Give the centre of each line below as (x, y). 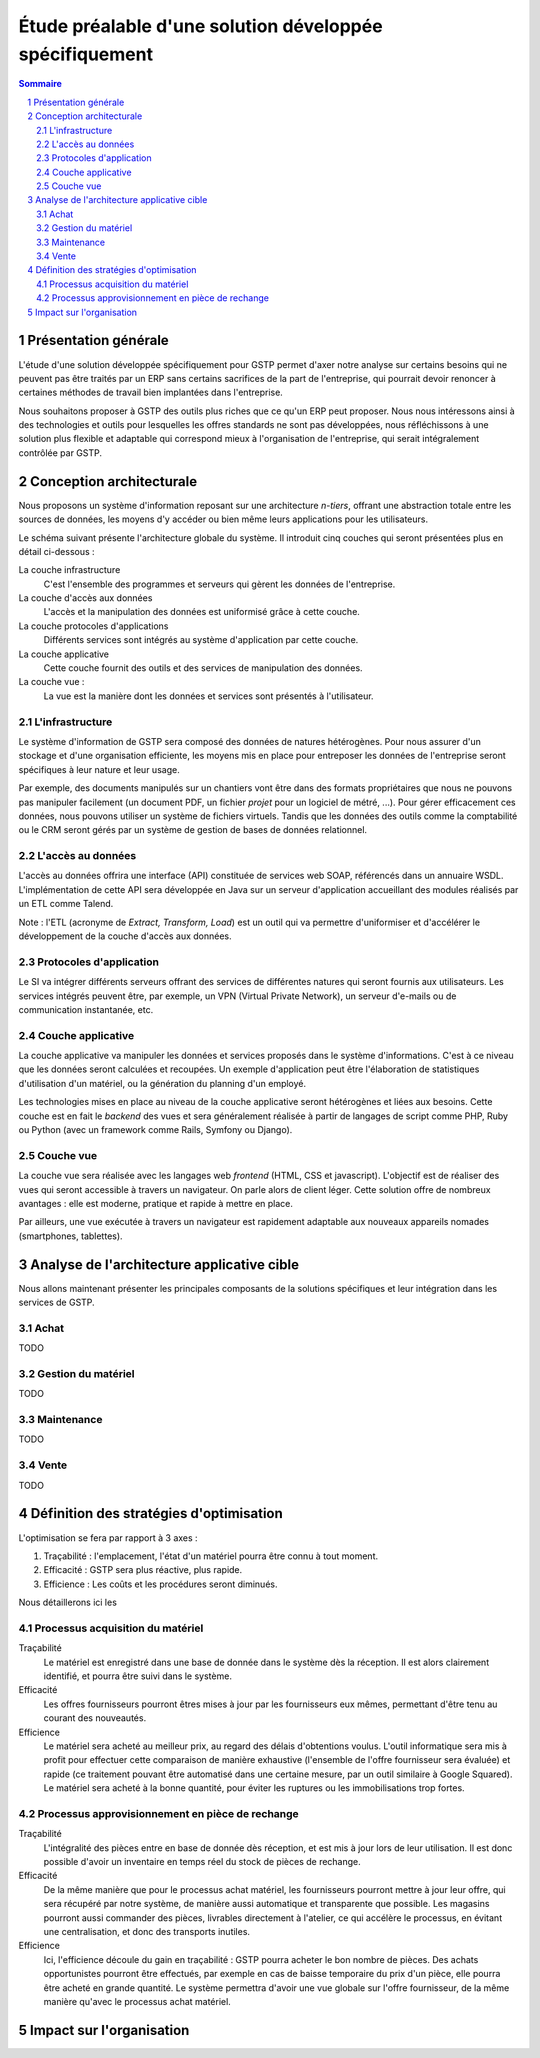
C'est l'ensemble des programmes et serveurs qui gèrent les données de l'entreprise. (219, 584)
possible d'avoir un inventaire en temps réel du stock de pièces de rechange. (202, 1862)
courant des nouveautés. (95, 1718)
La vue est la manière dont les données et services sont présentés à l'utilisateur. (208, 696)
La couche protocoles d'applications (93, 626)
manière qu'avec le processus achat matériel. (137, 2001)
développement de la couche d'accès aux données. (125, 936)
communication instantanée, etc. (86, 1009)
